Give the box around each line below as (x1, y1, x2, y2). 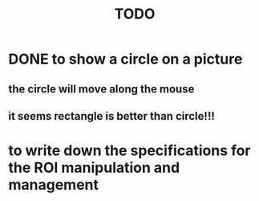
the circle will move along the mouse (8, 82, 195, 96)
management (8, 176, 99, 194)
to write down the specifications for (8, 142, 251, 160)
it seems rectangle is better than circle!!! (8, 109, 215, 123)
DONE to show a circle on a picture (8, 50, 243, 68)
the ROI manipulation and (8, 158, 180, 177)
